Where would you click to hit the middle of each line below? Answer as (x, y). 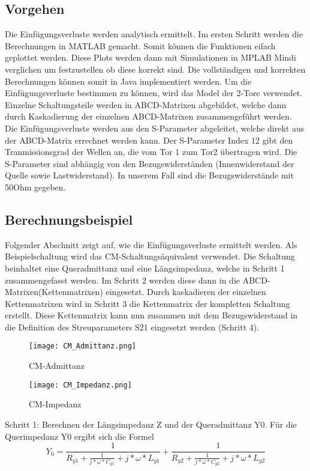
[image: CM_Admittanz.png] (82, 346)
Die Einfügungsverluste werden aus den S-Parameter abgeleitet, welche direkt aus (155, 128)
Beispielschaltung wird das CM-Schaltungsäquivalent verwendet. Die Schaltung (150, 256)
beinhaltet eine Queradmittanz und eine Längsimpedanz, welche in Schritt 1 (145, 268)
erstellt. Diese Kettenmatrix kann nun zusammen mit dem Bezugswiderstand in (151, 315)
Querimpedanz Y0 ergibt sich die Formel (79, 436)
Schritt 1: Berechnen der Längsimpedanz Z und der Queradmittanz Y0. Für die (151, 424)
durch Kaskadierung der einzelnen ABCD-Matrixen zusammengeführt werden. (148, 116)
